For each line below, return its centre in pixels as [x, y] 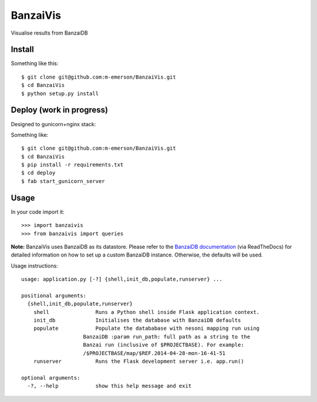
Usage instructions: [34, 266]
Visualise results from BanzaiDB [49, 33]
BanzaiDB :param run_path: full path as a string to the [167, 337]
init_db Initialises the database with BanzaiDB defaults [137, 320]
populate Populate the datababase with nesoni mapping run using [146, 328]
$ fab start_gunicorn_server [63, 181]
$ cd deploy [38, 173]
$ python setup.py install [60, 93]
